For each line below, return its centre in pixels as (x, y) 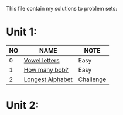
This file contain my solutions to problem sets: (61, 8)
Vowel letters (42, 60)
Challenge (92, 79)
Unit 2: (23, 105)
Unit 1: (21, 32)
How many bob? (46, 69)
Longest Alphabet (48, 79)
